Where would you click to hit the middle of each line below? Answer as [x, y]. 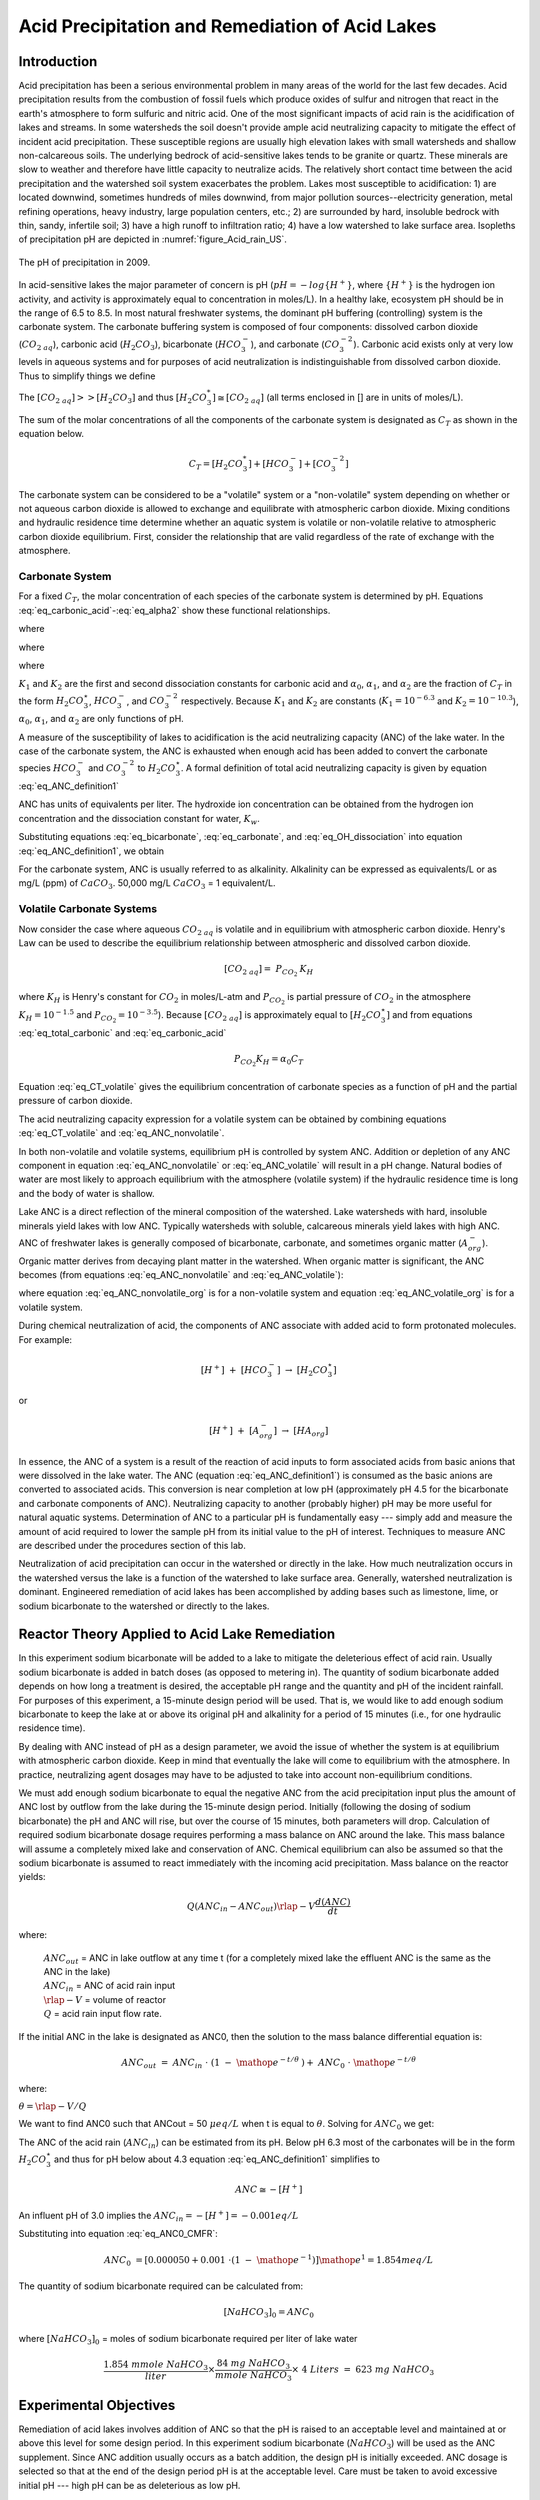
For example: [45, 1339]
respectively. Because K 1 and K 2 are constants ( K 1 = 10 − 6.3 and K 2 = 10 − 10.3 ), [349, 701]
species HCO [47, 768]
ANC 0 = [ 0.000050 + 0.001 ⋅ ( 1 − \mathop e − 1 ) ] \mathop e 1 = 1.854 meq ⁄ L [268, 2260]
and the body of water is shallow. [86, 1193]
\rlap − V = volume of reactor [105, 1999]
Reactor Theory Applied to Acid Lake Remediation [177, 1634]
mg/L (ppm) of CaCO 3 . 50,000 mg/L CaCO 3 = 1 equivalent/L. [147, 884]
